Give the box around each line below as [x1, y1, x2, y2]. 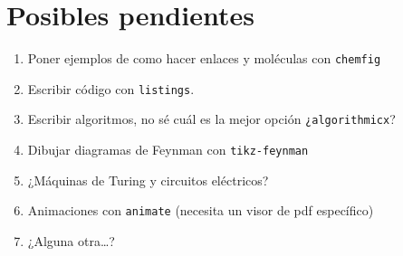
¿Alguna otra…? [27, 232, 115, 250]
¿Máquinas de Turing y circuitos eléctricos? [27, 170, 269, 189]
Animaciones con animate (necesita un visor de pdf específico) [27, 201, 374, 220]
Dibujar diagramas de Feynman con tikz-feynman [27, 140, 309, 159]
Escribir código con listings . [27, 79, 195, 98]
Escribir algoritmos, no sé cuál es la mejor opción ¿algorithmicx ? [27, 109, 396, 128]
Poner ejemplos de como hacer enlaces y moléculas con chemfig [27, 49, 381, 68]
